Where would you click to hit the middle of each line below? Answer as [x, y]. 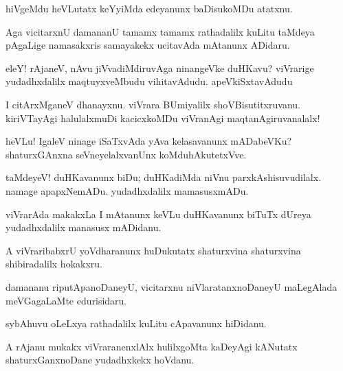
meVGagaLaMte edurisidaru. [66, 300]
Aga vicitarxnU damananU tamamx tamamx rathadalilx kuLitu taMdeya [160, 31]
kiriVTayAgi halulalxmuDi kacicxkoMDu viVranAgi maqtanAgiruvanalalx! [163, 118]
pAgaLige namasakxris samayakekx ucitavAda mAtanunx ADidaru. [148, 45]
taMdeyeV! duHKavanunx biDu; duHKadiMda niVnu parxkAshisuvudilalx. [164, 177]
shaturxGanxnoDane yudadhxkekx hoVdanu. [100, 360]
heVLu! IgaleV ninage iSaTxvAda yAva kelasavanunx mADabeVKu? [149, 141]
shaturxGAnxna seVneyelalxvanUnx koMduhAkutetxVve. [126, 154]
